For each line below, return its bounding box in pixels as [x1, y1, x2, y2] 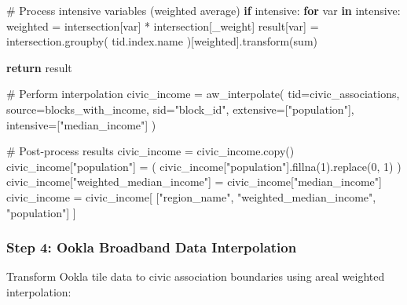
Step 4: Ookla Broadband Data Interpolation [6, 238, 297, 257]
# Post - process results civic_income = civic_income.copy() [6, 143, 295, 159]
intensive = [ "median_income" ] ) [6, 116, 156, 133]
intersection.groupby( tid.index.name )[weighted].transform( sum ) [6, 33, 317, 49]
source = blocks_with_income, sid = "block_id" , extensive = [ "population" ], [6, 100, 354, 117]
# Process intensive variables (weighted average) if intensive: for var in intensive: [6, 2, 401, 18]
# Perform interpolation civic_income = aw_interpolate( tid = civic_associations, [6, 85, 400, 102]
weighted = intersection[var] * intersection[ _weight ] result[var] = [6, 17, 319, 34]
